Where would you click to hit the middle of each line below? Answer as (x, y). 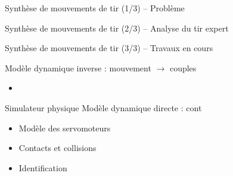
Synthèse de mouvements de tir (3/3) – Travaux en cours (109, 48)
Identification (43, 167)
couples (183, 67)
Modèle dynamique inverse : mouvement (78, 67)
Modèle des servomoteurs (65, 128)
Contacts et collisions (58, 148)
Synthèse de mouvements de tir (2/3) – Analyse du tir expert (117, 28)
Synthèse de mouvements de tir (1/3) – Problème (95, 8)
